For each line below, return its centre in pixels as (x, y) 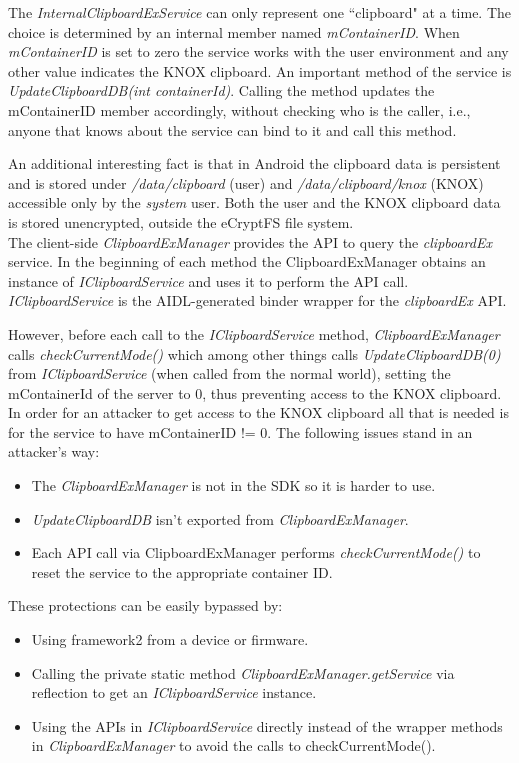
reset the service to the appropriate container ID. (182, 571)
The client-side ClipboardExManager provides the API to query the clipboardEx (250, 241)
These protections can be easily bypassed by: (145, 605)
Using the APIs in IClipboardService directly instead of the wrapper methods (267, 725)
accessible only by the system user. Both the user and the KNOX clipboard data (254, 202)
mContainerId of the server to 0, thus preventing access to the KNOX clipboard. (255, 392)
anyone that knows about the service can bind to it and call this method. (232, 129)
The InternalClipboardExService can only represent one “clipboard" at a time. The (260, 12)
